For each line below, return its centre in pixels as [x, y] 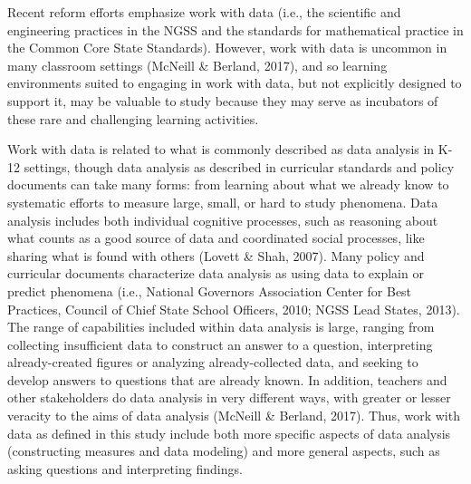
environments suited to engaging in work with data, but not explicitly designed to [235, 83]
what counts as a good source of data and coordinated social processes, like [216, 238]
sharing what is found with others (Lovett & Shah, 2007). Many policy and [216, 255]
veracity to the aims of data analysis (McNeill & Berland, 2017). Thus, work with [234, 416]
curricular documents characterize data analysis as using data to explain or [216, 273]
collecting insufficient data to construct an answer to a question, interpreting [220, 344]
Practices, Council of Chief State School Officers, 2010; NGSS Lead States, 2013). [234, 309]
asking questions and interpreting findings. [125, 468]
